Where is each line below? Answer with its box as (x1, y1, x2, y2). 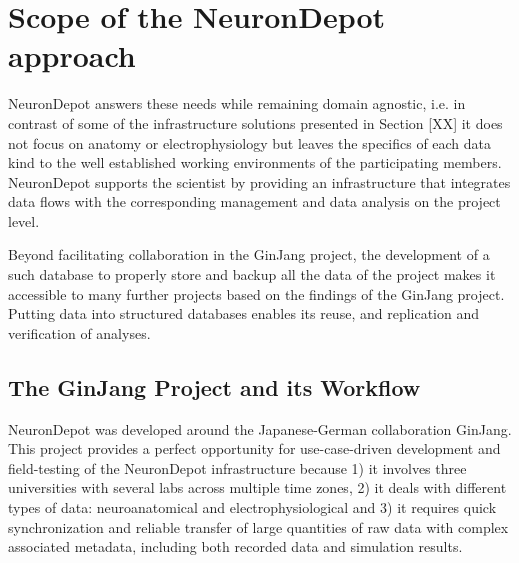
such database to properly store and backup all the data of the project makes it (8, 264, 496, 285)
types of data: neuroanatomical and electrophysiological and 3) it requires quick (8, 497, 497, 518)
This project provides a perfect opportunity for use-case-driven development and (8, 438, 501, 459)
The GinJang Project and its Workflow (8, 371, 421, 402)
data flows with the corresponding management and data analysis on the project (8, 191, 501, 212)
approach (8, 35, 136, 76)
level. (8, 210, 40, 231)
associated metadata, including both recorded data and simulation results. (8, 536, 463, 557)
